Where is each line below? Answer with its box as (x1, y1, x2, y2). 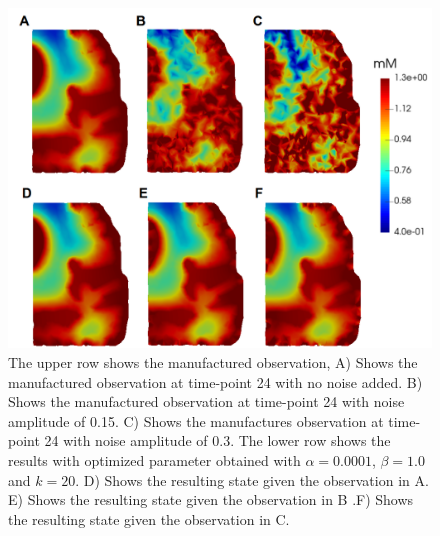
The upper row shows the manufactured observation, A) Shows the (8, 351, 418, 372)
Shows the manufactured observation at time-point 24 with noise (8, 391, 405, 412)
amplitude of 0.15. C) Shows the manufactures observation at (8, 410, 384, 431)
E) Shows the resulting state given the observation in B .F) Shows (8, 489, 414, 510)
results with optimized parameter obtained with (8, 449, 301, 470)
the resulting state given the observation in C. (8, 508, 290, 529)
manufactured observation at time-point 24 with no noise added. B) (8, 371, 423, 392)
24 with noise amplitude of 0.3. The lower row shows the (44, 430, 391, 451)
